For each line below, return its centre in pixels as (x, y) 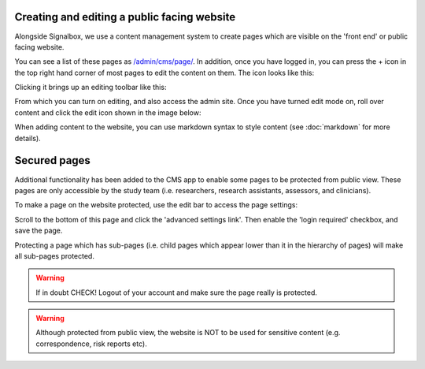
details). (28, 138)
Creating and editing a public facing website (125, 17)
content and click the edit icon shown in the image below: (108, 112)
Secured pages (52, 160)
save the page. (39, 231)
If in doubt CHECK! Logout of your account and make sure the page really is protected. (177, 293)
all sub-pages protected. (54, 255)
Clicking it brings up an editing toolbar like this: (91, 88)
